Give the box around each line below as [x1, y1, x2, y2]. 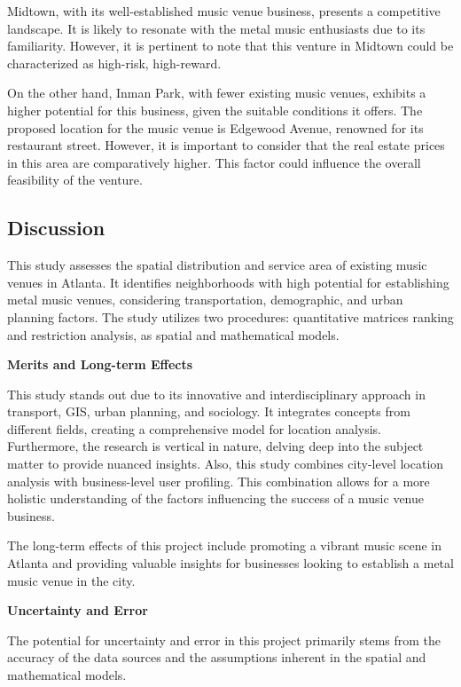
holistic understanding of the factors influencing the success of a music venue [7, 489, 424, 508]
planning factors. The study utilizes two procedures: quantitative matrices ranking [7, 307, 454, 326]
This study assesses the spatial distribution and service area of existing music [7, 256, 427, 274]
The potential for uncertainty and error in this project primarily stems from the [7, 630, 441, 649]
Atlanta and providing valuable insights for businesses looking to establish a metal [7, 554, 454, 572]
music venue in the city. [7, 571, 136, 589]
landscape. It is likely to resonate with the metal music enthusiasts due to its [7, 19, 426, 37]
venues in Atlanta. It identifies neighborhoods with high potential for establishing [7, 272, 449, 291]
